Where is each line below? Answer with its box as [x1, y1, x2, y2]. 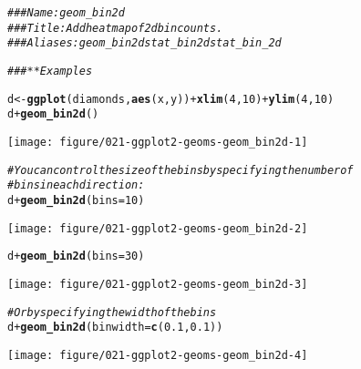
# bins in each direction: [7, 179, 145, 192]
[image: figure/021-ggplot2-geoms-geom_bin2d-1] [7, 135, 308, 149]
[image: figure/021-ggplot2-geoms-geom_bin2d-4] [7, 348, 308, 362]
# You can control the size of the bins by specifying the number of [7, 163, 354, 177]
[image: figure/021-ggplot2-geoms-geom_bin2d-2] [7, 221, 308, 235]
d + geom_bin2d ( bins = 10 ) [7, 193, 145, 207]
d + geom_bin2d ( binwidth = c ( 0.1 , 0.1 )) [7, 321, 223, 334]
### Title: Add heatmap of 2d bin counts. [7, 21, 223, 35]
